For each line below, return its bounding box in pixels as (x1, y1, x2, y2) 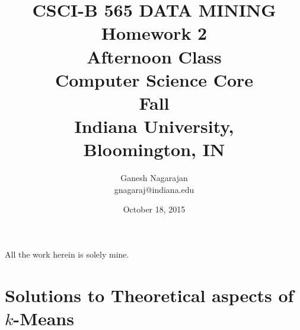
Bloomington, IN (83, 137, 225, 161)
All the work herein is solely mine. (5, 248, 129, 261)
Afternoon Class (87, 44, 222, 68)
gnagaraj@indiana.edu (114, 183, 194, 195)
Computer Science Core (55, 67, 254, 91)
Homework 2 (101, 21, 208, 45)
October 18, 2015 (123, 203, 186, 215)
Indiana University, (74, 114, 234, 138)
